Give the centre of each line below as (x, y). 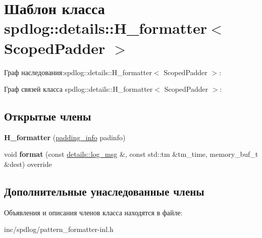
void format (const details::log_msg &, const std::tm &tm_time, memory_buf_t (131, 154)
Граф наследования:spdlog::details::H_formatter (78, 72)
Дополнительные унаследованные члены (104, 191)
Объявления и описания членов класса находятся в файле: (93, 212)
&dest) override (28, 164)
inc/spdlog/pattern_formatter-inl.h (59, 229)
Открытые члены (48, 116)
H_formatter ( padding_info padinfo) (65, 137)
